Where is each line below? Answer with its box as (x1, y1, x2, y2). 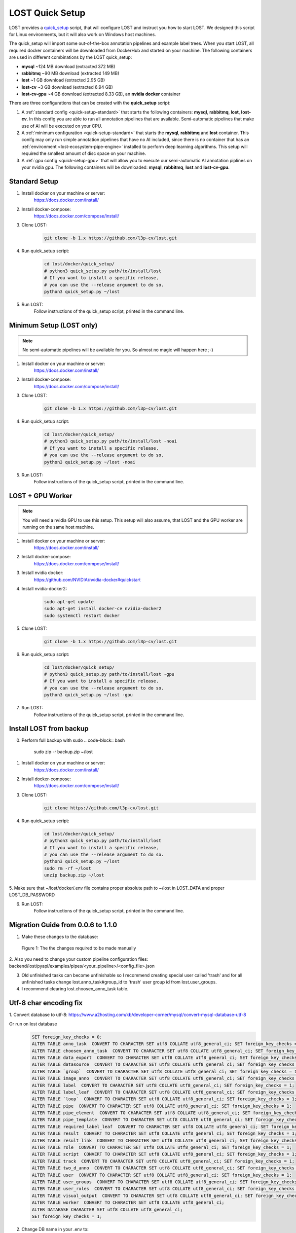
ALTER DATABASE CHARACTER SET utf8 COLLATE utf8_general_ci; (32, 1206, 183, 1212)
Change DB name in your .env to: (21, 1226, 89, 1232)
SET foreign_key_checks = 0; (32, 1034, 103, 1040)
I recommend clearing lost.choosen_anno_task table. (21, 986, 129, 992)
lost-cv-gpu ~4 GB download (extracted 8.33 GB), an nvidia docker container (21, 91, 181, 97)
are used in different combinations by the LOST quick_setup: (9, 54, 132, 60)
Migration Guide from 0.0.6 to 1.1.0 (9, 921, 117, 929)
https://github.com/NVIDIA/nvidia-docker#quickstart (34, 577, 141, 582)
